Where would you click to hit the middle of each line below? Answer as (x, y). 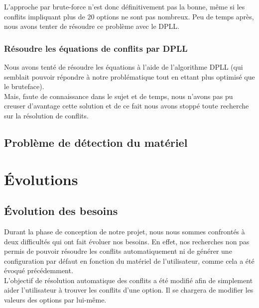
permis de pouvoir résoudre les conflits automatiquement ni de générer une (118, 251)
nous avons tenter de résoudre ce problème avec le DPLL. (92, 26)
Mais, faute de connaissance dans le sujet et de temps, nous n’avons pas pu (119, 96)
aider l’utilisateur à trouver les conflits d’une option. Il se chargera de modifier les (129, 290)
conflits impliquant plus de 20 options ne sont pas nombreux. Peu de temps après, (129, 16)
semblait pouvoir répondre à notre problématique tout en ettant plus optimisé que (129, 76)
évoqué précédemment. (39, 270)
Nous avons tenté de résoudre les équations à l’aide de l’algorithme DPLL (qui (124, 67)
